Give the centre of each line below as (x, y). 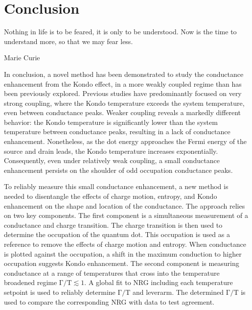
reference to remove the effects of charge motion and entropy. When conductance (125, 244)
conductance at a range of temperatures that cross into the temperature (112, 273)
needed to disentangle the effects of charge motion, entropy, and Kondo (111, 196)
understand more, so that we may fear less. (69, 41)
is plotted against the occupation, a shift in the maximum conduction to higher (123, 253)
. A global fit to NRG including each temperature (159, 282)
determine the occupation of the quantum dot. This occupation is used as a (117, 234)
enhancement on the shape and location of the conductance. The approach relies (125, 205)
